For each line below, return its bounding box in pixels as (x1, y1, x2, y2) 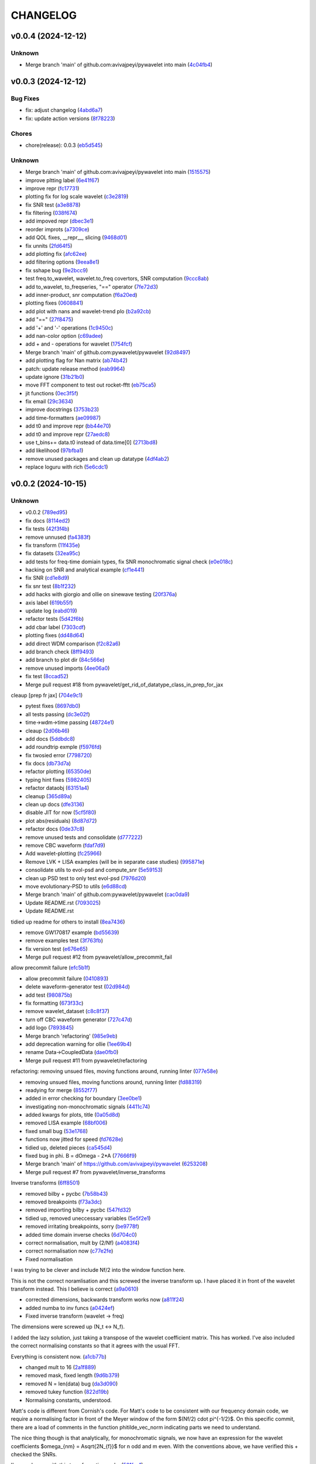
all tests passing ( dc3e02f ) (25, 710, 90, 717)
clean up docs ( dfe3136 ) (25, 801, 85, 808)
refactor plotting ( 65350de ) (25, 768, 92, 775)
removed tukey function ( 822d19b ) (25, 1388, 109, 1395)
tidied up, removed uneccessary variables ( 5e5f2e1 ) (25, 1215, 151, 1222)
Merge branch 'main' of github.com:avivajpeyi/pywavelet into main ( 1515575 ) (25, 169, 211, 176)
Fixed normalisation (25, 1256, 73, 1263)
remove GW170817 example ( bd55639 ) (25, 929, 119, 936)
